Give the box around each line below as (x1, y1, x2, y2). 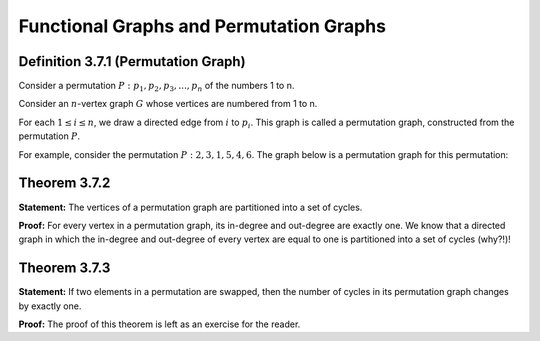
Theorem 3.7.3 (18, 260, 111, 277)
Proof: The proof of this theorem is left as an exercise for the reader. (18, 318, 301, 330)
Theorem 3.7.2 (18, 175, 111, 192)
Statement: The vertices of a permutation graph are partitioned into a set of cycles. (18, 201, 363, 213)
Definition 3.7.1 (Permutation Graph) (18, 53, 246, 70)
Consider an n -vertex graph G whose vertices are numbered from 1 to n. (18, 98, 318, 110)
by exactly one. (18, 300, 82, 312)
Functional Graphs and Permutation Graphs (18, 15, 387, 37)
